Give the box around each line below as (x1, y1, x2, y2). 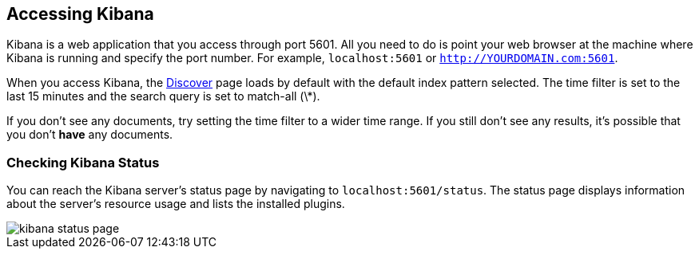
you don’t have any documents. (6, 127, 173, 142)
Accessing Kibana (6, 4, 154, 24)
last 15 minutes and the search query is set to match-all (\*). (6, 89, 320, 104)
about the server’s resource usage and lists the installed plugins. (6, 197, 345, 211)
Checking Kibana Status (6, 154, 160, 171)
